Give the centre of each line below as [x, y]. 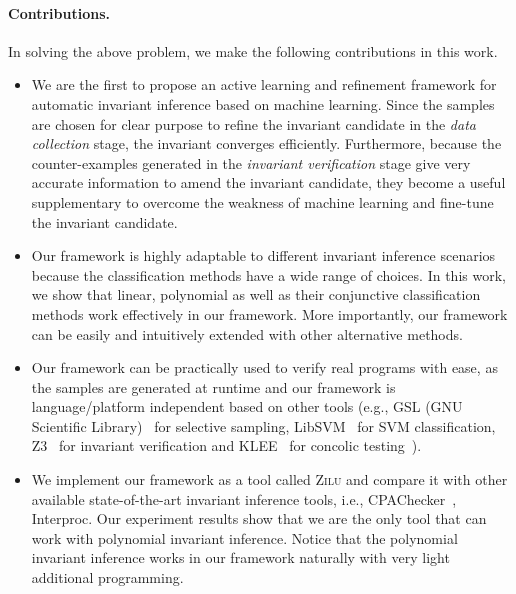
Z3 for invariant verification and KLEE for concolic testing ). [226, 445]
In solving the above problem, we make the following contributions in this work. [253, 50]
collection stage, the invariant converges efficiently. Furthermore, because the [266, 143]
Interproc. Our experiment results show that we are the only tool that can [259, 518]
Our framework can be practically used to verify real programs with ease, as [264, 367]
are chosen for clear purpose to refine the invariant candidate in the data [253, 123]
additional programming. [107, 577]
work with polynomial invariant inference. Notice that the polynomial [244, 537]
